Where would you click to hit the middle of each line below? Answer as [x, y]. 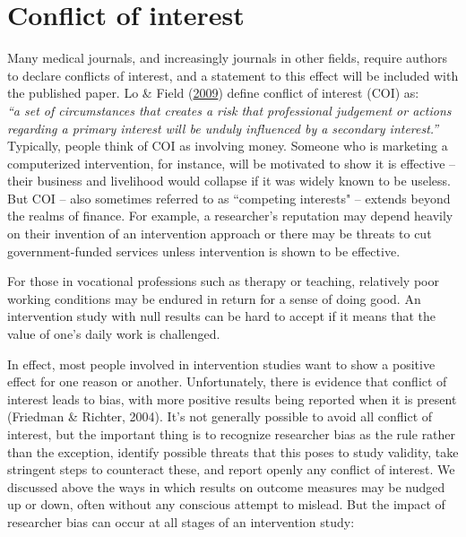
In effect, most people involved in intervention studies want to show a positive [221, 364]
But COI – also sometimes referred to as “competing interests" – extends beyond [229, 198]
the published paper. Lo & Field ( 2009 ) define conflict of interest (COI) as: [213, 93]
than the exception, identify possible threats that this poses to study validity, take [233, 451]
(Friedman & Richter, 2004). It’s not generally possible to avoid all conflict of [220, 416]
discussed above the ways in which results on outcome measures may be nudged [226, 486]
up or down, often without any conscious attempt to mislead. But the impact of [226, 504]
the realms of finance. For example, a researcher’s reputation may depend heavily [230, 216]
